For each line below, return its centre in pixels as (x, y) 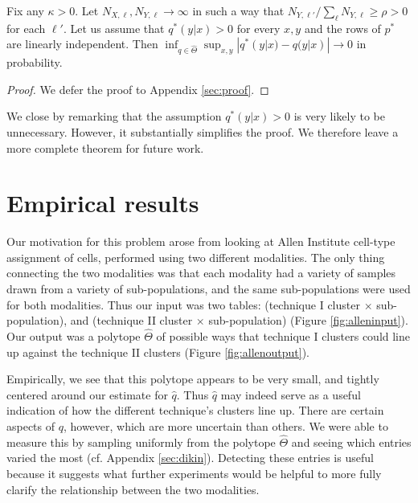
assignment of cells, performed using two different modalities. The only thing (196, 257)
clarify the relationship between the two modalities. (133, 489)
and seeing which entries (351, 442)
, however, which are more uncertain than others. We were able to (225, 426)
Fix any (25, 10)
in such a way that (238, 10)
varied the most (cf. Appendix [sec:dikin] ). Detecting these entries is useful (190, 458)
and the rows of (342, 28)
